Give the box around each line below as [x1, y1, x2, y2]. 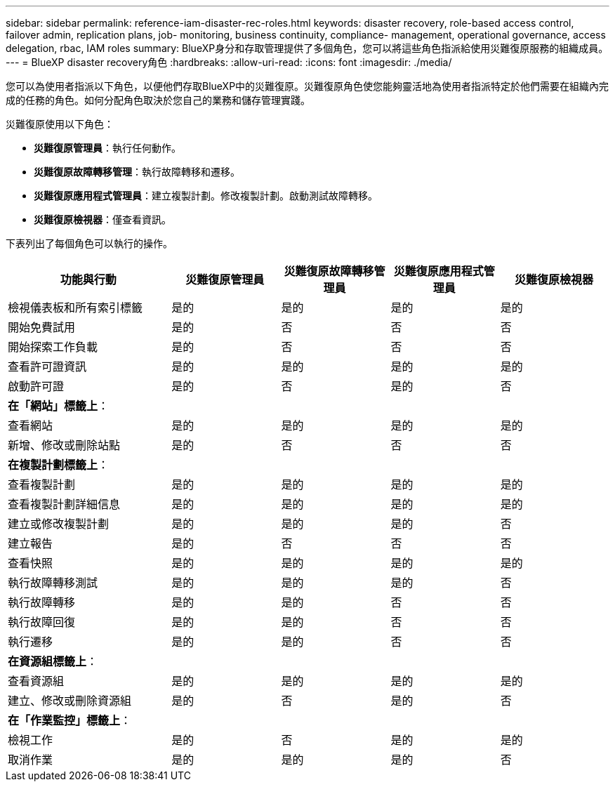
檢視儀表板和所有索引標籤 [8, 300, 143, 315]
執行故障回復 [8, 615, 76, 629]
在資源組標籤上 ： [8, 654, 98, 668]
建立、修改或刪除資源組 [8, 694, 132, 708]
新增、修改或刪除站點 [8, 438, 121, 452]
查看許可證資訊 [8, 359, 87, 373]
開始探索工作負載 [8, 340, 98, 354]
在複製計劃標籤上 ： [8, 458, 110, 472]
